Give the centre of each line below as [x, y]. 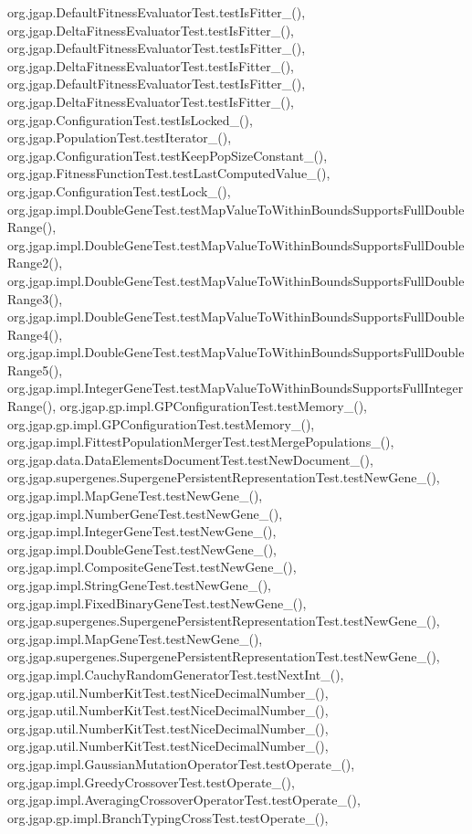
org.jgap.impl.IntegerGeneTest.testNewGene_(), [142, 531]
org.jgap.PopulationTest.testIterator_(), [120, 137]
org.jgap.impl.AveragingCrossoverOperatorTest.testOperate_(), [184, 800]
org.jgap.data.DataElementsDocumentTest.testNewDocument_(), [190, 459]
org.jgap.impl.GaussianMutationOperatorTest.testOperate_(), [181, 763]
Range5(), [35, 369]
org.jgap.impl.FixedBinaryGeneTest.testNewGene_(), [157, 602]
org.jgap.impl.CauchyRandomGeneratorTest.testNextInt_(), [176, 674]
